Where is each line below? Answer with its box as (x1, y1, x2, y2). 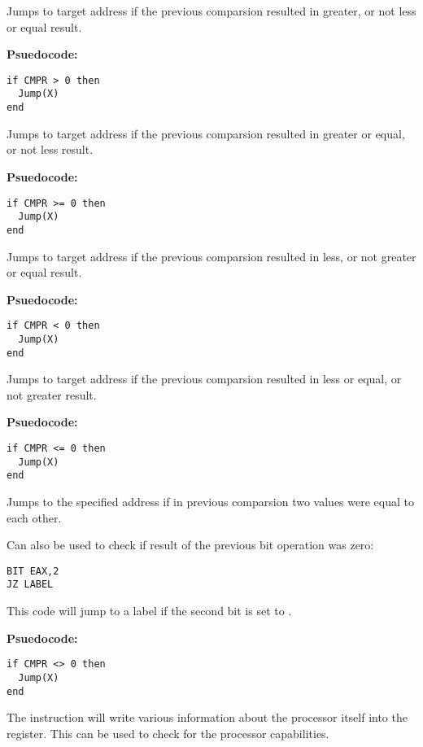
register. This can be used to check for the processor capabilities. (7, 724, 329, 741)
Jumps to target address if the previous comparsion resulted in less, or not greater (7, 247, 416, 264)
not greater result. (7, 386, 97, 403)
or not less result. (7, 141, 94, 158)
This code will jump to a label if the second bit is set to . (7, 602, 292, 619)
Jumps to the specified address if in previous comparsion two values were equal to (7, 493, 414, 509)
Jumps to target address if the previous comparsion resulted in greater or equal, (7, 124, 405, 142)
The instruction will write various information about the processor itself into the (7, 709, 408, 726)
